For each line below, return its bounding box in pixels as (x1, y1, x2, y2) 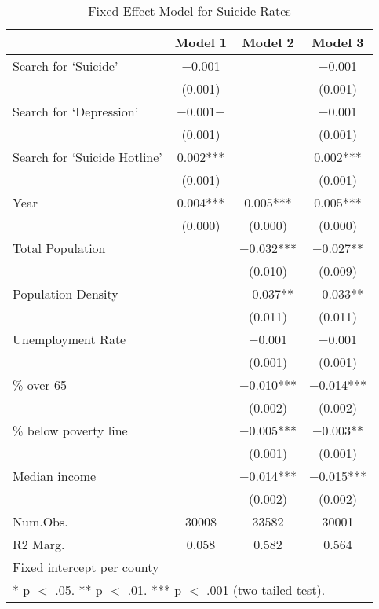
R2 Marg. (13, 535, 65, 553)
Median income (13, 467, 97, 485)
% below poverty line (13, 421, 128, 439)
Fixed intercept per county (13, 558, 159, 576)
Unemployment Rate (13, 330, 126, 348)
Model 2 (242, 33, 294, 51)
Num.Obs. (13, 512, 68, 530)
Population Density (13, 284, 118, 303)
